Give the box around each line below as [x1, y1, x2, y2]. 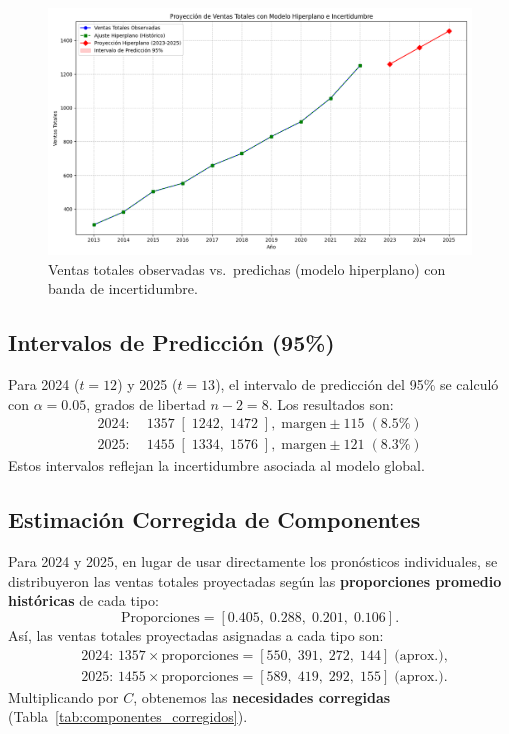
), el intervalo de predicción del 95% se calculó [215, 374, 499, 395]
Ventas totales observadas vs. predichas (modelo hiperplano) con [48, 258, 446, 279]
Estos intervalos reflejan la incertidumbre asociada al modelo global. [8, 455, 425, 476]
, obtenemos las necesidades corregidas [133, 686, 391, 707]
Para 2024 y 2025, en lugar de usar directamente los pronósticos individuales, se [8, 551, 498, 572]
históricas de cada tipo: [8, 590, 159, 611]
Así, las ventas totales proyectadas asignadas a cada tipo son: [8, 625, 384, 645]
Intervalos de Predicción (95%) [8, 327, 335, 358]
